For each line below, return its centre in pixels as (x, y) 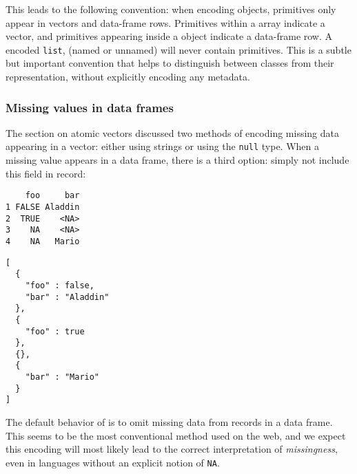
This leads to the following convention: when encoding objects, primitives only (171, 9)
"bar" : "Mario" (62, 377)
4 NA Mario (43, 241)
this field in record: (46, 173)
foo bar (52, 196)
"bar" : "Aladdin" (67, 297)
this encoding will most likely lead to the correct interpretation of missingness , (172, 449)
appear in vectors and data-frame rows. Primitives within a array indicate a (165, 22)
